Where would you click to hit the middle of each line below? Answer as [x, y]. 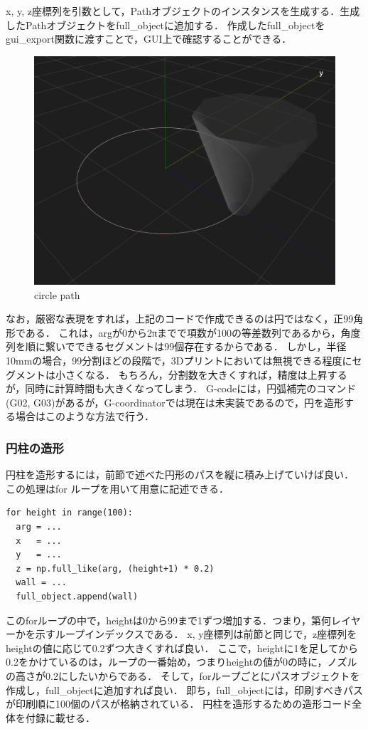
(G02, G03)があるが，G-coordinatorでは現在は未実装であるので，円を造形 [175, 402]
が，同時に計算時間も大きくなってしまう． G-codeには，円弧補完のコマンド [181, 388]
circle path [57, 294]
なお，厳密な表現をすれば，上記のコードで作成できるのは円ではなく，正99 [180, 319]
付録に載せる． [60, 717]
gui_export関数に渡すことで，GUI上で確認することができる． [149, 39]
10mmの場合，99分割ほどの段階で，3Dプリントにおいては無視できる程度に [179, 361]
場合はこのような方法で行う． [85, 416]
